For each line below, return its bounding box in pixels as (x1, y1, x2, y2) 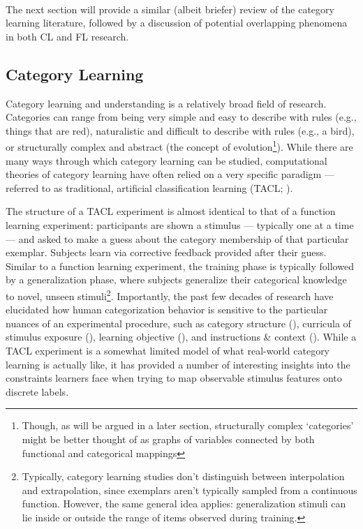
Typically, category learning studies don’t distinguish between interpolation (22, 469, 345, 484)
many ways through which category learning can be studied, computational (6, 153, 327, 167)
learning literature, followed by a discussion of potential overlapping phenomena (6, 15, 348, 30)
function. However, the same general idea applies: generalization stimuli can (22, 496, 346, 511)
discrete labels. (6, 384, 69, 398)
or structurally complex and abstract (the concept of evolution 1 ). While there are (6, 137, 353, 154)
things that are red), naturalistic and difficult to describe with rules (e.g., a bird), (6, 123, 355, 137)
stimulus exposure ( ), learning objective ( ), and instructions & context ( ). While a (6, 329, 357, 344)
